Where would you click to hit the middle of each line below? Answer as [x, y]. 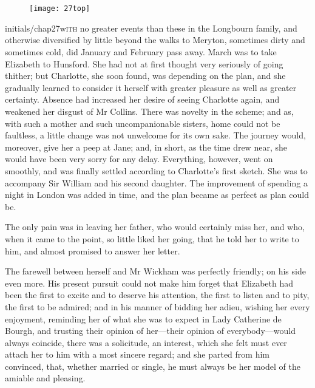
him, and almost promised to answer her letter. [93, 250]
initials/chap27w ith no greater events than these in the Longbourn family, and [151, 28]
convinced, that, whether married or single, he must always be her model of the [153, 366]
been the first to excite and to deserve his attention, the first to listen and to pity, [157, 295]
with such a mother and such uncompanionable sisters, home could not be [143, 123]
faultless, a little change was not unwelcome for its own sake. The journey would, [155, 135]
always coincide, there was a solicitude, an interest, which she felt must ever [146, 342]
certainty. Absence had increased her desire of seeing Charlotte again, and [142, 99]
